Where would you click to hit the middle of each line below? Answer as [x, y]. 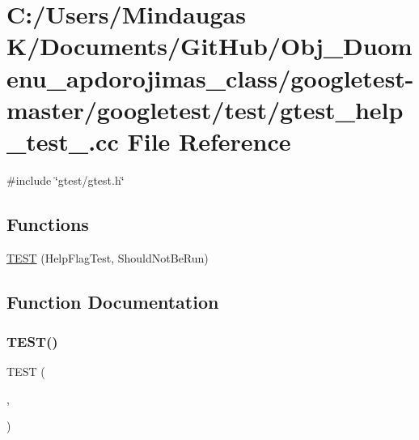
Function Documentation [113, 301]
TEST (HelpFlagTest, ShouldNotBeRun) [108, 257]
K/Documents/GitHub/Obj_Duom [209, 46]
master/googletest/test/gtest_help [205, 109]
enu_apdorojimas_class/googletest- [210, 77]
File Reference [209, 141]
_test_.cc [63, 141]
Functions [48, 223]
